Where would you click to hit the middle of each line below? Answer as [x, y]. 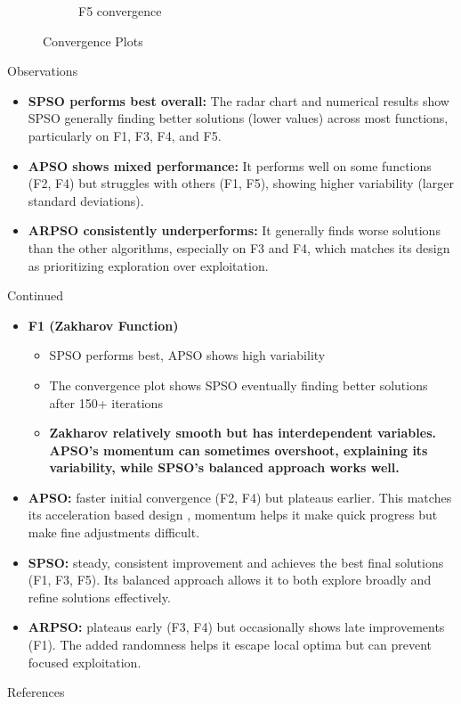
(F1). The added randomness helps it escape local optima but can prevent [230, 645]
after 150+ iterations [106, 402]
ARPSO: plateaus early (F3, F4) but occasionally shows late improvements [236, 627]
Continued [36, 295]
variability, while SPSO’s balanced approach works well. [224, 467]
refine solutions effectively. [99, 597]
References [36, 692]
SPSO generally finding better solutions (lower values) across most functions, [238, 118]
